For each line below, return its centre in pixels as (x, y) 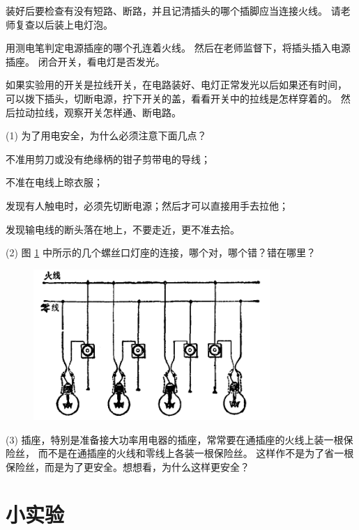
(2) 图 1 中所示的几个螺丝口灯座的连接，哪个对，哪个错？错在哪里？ (161, 252)
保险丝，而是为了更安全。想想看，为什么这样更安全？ (128, 466)
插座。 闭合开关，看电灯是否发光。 (85, 61)
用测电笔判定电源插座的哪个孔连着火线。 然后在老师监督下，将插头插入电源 (178, 48)
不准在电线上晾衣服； (54, 182)
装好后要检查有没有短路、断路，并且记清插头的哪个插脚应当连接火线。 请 (173, 10)
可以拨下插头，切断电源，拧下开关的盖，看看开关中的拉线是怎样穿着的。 (171, 98)
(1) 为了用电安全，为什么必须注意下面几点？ (106, 135)
